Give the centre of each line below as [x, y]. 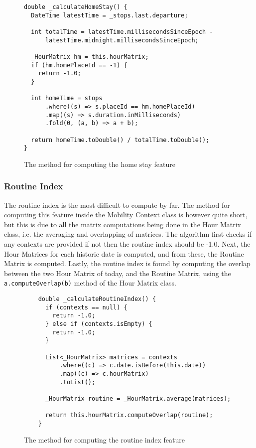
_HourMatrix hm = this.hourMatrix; [90, 57]
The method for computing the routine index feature [104, 439]
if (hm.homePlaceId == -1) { [79, 65]
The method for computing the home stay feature [100, 164]
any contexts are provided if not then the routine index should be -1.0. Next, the [127, 244]
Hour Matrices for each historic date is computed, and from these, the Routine [124, 253]
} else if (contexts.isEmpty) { [99, 324]
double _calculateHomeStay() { [76, 7]
